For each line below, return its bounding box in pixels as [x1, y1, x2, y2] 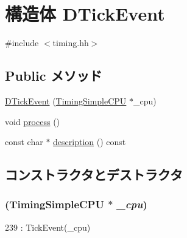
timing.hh [52, 36, 89, 49]
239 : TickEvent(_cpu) [5, 220, 91, 233]
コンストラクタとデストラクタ [5, 165, 183, 184]
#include [5, 36, 39, 49]
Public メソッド [5, 66, 102, 85]
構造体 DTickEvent [5, 1, 165, 26]
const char [5, 135, 43, 148]
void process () [5, 115, 60, 127]
